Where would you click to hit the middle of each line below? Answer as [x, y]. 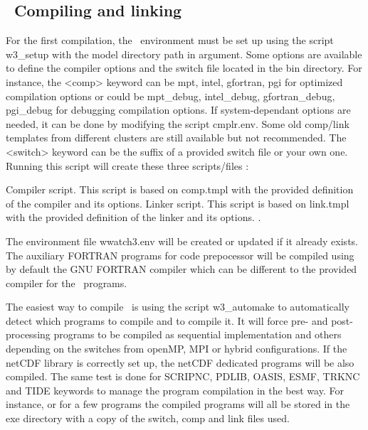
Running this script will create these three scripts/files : [127, 165]
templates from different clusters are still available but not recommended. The [176, 138]
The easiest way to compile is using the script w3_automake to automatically [178, 307]
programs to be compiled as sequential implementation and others [198, 334]
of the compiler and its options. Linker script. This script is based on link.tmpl [178, 203]
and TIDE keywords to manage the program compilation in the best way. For [175, 390]
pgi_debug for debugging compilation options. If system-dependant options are [178, 110]
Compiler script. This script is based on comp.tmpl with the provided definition [180, 189]
